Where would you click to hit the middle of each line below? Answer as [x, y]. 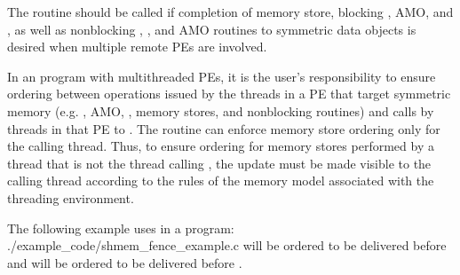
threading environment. [71, 197]
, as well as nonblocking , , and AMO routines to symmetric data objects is [212, 29]
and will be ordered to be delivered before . [125, 262]
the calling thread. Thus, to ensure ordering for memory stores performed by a [221, 146]
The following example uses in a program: [121, 228]
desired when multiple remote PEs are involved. [137, 47]
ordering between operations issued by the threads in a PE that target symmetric [229, 94]
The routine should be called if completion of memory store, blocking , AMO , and [230, 12]
